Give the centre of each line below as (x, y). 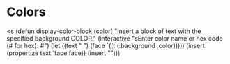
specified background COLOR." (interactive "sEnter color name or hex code (115, 38)
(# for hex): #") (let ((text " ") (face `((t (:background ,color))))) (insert (106, 45)
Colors (26, 12)
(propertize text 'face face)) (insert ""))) (63, 53)
